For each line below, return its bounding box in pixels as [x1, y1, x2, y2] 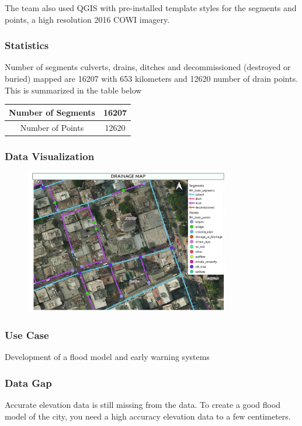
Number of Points [20, 121, 84, 133]
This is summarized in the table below [5, 84, 142, 96]
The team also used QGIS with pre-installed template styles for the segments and [5, 2, 297, 13]
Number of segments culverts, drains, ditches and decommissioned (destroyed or [5, 61, 291, 73]
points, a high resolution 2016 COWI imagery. [5, 13, 170, 25]
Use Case [5, 327, 49, 342]
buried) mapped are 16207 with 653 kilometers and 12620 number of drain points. [5, 72, 298, 84]
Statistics [5, 38, 49, 53]
